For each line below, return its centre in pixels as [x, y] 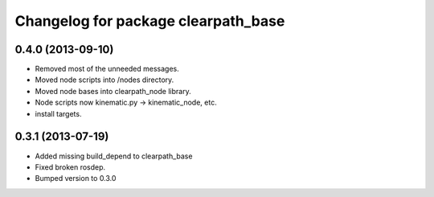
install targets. [58, 113]
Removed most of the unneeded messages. [107, 69]
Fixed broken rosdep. [70, 167]
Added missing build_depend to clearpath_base [114, 156]
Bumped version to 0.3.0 [76, 179]
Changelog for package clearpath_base [150, 21]
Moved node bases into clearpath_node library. [113, 91]
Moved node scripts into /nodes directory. [104, 80]
